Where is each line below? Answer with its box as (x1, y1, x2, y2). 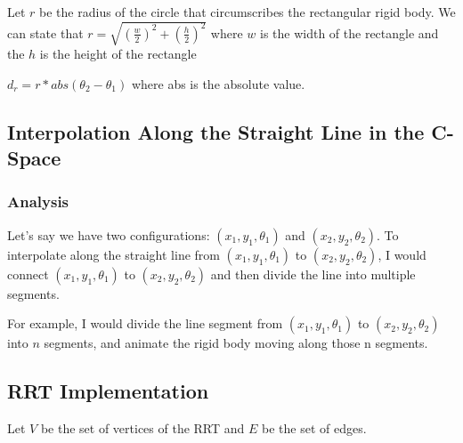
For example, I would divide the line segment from (7, 314, 283, 333)
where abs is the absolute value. (131, 74, 305, 93)
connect (7, 264, 49, 283)
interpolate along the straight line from (7, 245, 220, 263)
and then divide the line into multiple (210, 264, 416, 283)
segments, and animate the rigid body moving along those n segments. (44, 334, 428, 352)
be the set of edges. (262, 419, 367, 438)
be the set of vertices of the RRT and (40, 419, 245, 438)
